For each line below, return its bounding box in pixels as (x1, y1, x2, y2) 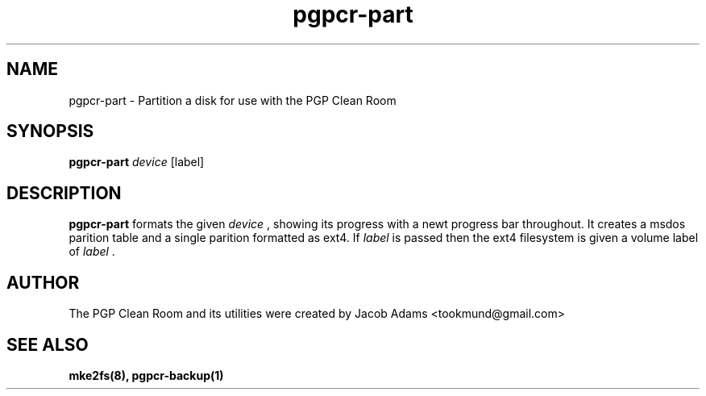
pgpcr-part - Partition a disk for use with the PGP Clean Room (69, 93, 397, 107)
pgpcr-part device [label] (69, 155, 205, 169)
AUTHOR (6, 272, 80, 293)
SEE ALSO (6, 334, 89, 355)
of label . (69, 244, 115, 259)
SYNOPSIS (6, 121, 94, 142)
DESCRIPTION (6, 182, 122, 203)
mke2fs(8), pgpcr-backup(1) (69, 368, 224, 382)
